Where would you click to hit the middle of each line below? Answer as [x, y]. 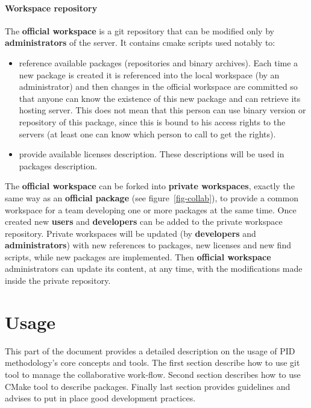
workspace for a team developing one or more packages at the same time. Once [151, 209]
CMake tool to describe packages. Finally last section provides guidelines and [148, 386]
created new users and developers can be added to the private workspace [144, 221]
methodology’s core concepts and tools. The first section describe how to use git [152, 362]
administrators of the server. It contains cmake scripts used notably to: [140, 42]
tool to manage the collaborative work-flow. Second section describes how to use [153, 374]
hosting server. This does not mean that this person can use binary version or [162, 110]
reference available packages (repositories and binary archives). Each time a [159, 62]
